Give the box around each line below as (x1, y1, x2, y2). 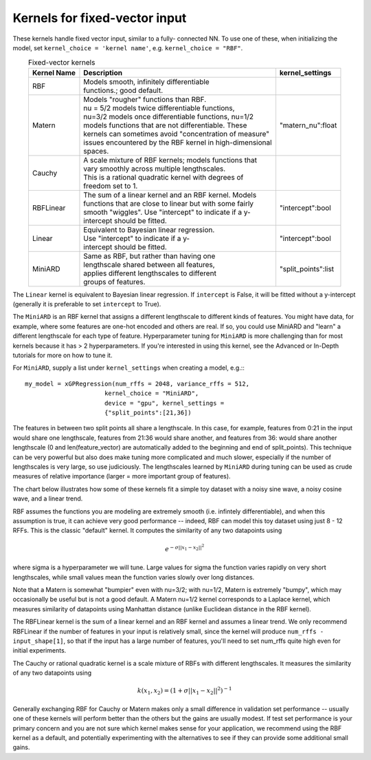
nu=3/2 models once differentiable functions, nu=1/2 (83, 112, 254, 121)
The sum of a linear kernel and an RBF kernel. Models (83, 190, 257, 200)
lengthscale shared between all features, (83, 260, 216, 269)
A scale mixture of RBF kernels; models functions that (83, 155, 258, 165)
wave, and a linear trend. (12, 494, 83, 503)
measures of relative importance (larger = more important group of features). (12, 472, 231, 481)
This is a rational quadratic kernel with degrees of (83, 172, 244, 182)
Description (83, 67, 123, 77)
